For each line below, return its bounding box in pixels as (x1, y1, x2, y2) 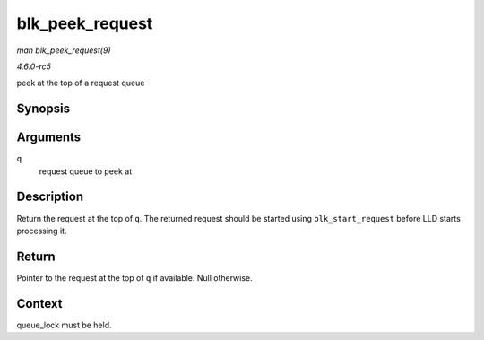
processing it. (16, 225, 67, 236)
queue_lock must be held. (16, 319, 112, 330)
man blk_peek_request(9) (16, 45, 111, 56)
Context (16, 296, 63, 311)
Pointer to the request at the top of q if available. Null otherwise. (16, 272, 253, 283)
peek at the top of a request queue (16, 77, 145, 89)
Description (16, 189, 84, 205)
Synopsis (16, 101, 71, 117)
